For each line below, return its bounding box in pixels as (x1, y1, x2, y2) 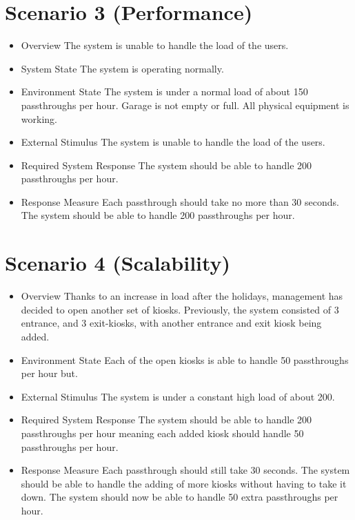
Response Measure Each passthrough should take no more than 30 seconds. (21, 194, 339, 209)
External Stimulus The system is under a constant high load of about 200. (21, 389, 335, 403)
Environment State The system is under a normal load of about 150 (21, 84, 308, 99)
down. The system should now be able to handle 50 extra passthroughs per (21, 490, 338, 504)
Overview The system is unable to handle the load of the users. (21, 38, 289, 52)
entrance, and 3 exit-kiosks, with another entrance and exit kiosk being (21, 316, 322, 330)
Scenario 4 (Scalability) (5, 249, 231, 277)
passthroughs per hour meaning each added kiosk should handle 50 (21, 425, 304, 440)
